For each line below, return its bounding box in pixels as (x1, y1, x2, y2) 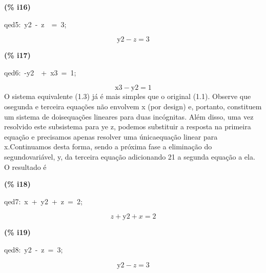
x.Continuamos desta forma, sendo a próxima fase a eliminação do (4, 141, 212, 152)
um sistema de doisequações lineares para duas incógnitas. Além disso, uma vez (4, 111, 254, 122)
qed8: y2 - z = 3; (4, 244, 63, 255)
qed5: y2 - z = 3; (4, 18, 67, 29)
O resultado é (4, 161, 47, 172)
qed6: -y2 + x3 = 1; (4, 67, 76, 77)
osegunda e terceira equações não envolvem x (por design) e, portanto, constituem (4, 101, 262, 111)
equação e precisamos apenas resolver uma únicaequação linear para (4, 131, 218, 142)
